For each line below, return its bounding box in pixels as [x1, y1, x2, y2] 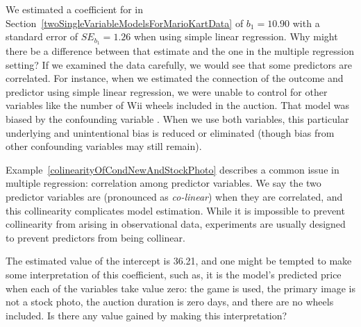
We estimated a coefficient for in [6, 2, 144, 16]
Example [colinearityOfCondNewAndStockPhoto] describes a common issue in [6, 162, 339, 176]
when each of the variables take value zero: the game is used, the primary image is [6, 280, 355, 295]
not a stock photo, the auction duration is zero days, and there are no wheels [6, 294, 334, 309]
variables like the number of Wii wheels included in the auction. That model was [6, 98, 349, 112]
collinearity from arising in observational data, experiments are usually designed [6, 217, 346, 231]
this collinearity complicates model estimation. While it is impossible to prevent [6, 203, 345, 217]
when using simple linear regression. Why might [133, 29, 338, 44]
